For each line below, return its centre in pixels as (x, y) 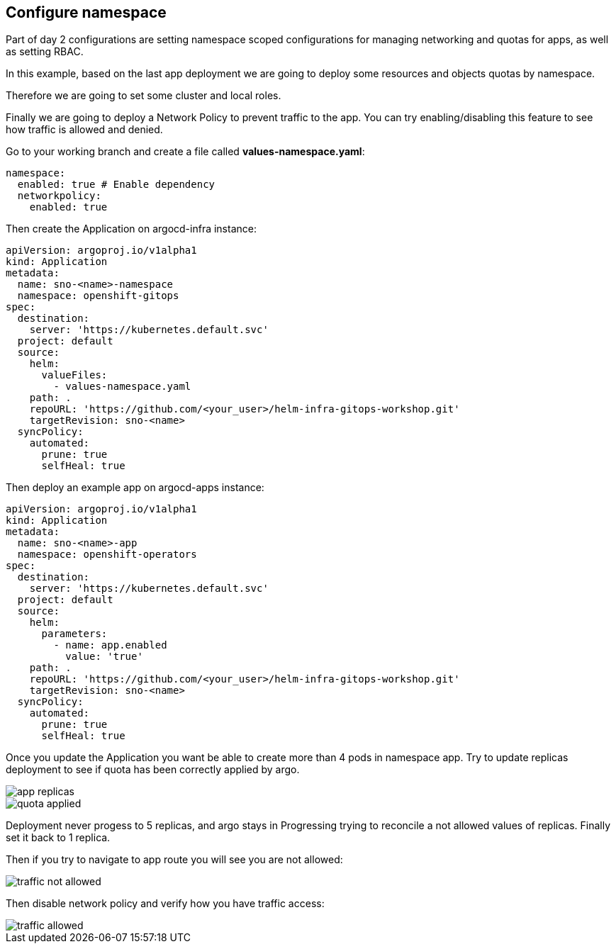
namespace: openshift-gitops (98, 296)
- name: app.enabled (110, 645)
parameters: (74, 634)
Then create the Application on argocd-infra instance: (131, 229)
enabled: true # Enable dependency (116, 185)
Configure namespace (86, 12)
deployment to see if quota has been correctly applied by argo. (153, 770)
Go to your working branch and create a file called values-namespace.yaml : (185, 152)
